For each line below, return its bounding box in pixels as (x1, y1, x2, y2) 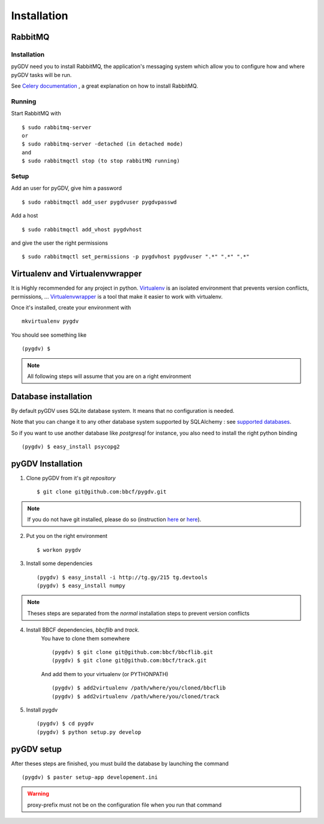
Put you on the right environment (26, 533, 108, 540)
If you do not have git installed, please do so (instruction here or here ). (27, 516, 202, 523)
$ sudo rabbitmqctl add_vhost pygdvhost (22, 226, 142, 233)
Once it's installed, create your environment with (11, 304, 131, 311)
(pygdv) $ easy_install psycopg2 (22, 444, 120, 450)
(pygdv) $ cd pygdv (37, 720, 94, 727)
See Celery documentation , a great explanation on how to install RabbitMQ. (11, 82, 198, 90)
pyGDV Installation (11, 459, 83, 469)
